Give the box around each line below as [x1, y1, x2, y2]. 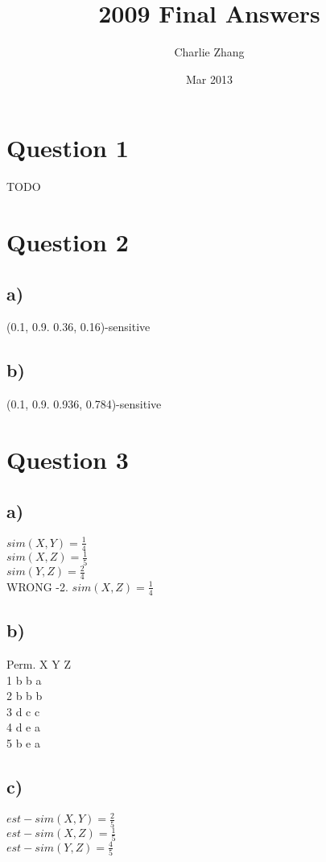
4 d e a [6, 719, 40, 736]
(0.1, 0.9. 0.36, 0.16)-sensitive [6, 318, 151, 335]
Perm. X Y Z [6, 655, 71, 672]
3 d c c [6, 702, 40, 719]
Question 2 [6, 226, 129, 259]
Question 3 [6, 443, 129, 475]
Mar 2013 [186, 70, 233, 87]
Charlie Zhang [174, 44, 245, 60]
